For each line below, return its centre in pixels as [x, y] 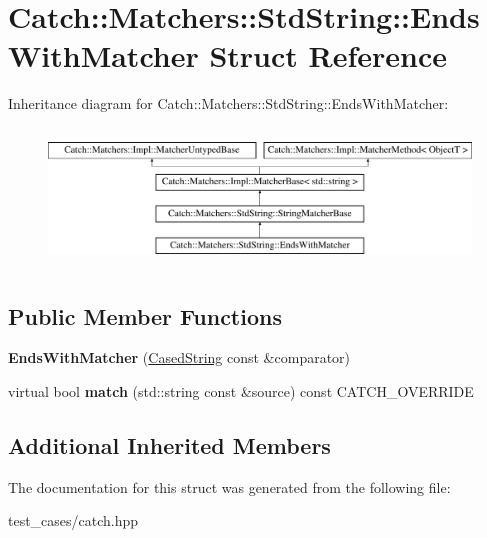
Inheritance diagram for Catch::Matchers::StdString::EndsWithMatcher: [228, 103]
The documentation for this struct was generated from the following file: [229, 486]
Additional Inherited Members [169, 444]
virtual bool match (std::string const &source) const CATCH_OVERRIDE [241, 391]
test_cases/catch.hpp [73, 520]
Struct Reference [328, 55]
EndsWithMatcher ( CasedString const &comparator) [179, 357]
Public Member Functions [145, 315]
